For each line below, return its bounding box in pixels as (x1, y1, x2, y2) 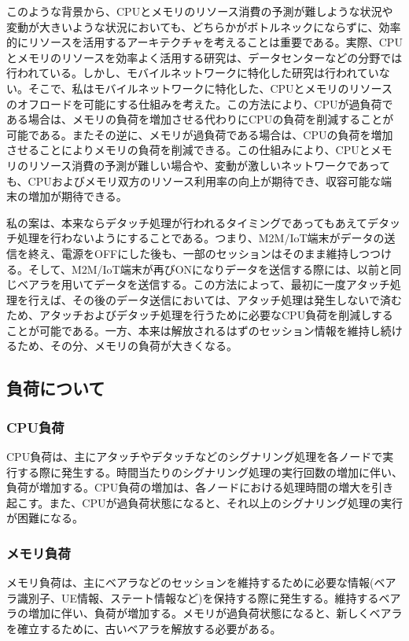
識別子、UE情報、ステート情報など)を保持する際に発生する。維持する (17, 589, 379, 606)
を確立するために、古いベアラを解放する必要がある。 (6, 621, 282, 637)
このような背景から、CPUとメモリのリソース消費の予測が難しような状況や (6, 3, 393, 19)
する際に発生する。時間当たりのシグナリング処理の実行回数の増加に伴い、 (17, 463, 403, 480)
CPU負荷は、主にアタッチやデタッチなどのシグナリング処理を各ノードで (6, 448, 383, 465)
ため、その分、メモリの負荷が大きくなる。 (17, 337, 238, 354)
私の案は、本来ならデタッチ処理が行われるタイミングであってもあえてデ (6, 214, 379, 230)
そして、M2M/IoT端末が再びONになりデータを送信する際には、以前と (28, 260, 391, 277)
